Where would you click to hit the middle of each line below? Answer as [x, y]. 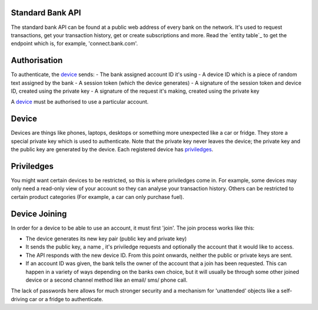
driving [19, 299]
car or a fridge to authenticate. [66, 299]
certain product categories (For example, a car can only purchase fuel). [97, 197]
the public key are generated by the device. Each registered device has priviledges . [112, 149]
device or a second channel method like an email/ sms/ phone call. [107, 280]
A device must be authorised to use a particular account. [80, 102]
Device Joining [39, 213]
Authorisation [37, 61]
